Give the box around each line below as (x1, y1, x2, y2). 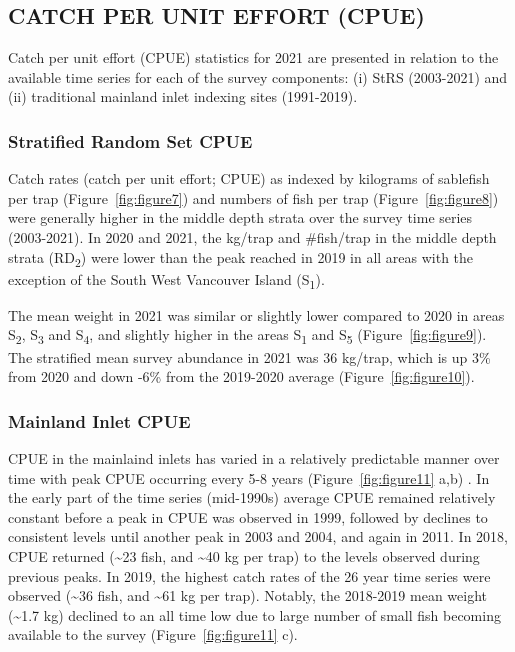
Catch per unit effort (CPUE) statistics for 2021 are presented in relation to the (8, 47, 499, 68)
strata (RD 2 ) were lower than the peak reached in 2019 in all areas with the (8, 246, 474, 270)
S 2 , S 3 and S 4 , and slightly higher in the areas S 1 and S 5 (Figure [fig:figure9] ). (8, 324, 487, 348)
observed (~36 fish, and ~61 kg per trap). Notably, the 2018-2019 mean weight (8, 585, 488, 606)
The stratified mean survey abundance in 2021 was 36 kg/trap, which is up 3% (8, 346, 491, 367)
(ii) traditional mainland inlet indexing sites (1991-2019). (8, 86, 358, 107)
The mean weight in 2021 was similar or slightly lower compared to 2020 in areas (8, 304, 505, 325)
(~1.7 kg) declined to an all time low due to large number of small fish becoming (8, 604, 501, 625)
